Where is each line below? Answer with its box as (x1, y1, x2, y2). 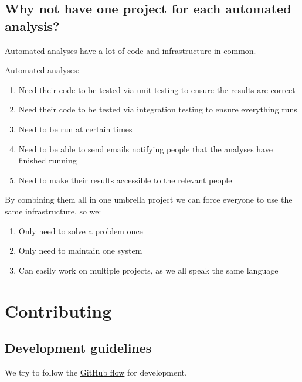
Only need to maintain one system (18, 244, 142, 257)
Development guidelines (5, 339, 152, 357)
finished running (18, 154, 77, 166)
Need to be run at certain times (18, 122, 133, 135)
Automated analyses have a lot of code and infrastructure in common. (5, 44, 256, 56)
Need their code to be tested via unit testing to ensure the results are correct (18, 83, 296, 95)
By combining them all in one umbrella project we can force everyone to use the (5, 193, 293, 206)
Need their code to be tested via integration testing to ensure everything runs (18, 103, 297, 115)
